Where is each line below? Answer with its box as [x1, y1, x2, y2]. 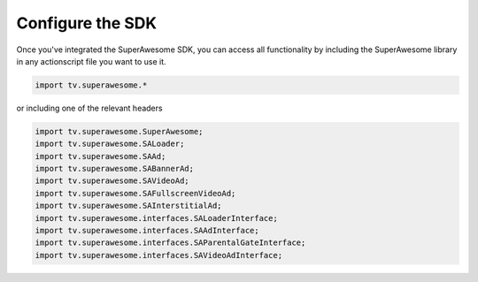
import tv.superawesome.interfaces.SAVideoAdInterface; [35, 250, 283, 260]
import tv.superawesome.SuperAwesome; [35, 126, 204, 136]
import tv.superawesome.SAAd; [35, 151, 166, 161]
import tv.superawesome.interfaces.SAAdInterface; [35, 225, 260, 236]
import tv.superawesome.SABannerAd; [35, 164, 195, 174]
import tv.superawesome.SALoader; [35, 139, 185, 149]
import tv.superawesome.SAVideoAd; [35, 176, 189, 186]
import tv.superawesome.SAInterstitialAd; [35, 201, 222, 211]
